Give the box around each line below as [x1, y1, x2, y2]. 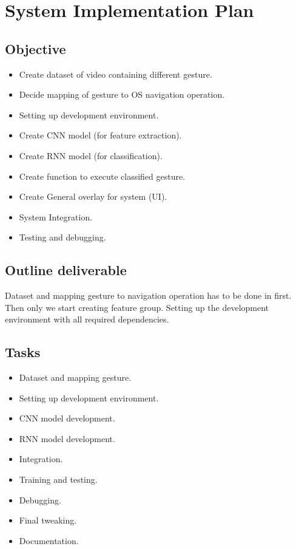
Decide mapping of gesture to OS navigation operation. [19, 88, 225, 101]
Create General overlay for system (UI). [19, 190, 167, 203]
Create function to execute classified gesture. [19, 169, 186, 182]
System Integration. [19, 210, 93, 223]
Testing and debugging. [19, 231, 106, 244]
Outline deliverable [5, 261, 127, 279]
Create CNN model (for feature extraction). [19, 129, 182, 142]
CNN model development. [19, 412, 115, 425]
